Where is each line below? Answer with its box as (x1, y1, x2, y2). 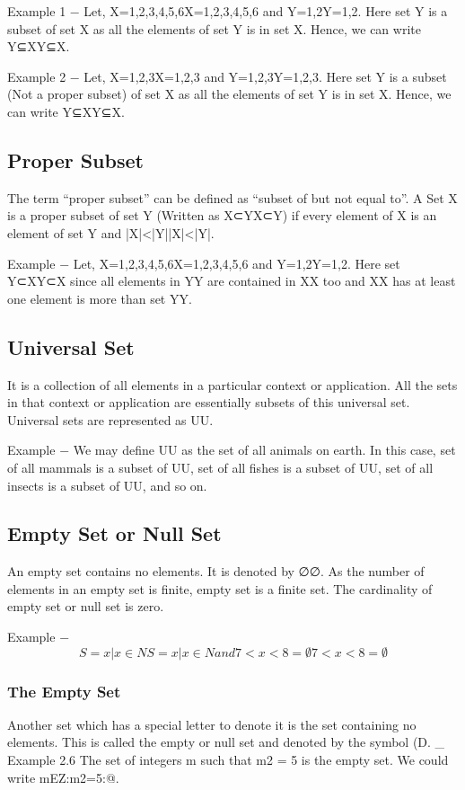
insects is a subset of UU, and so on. (7, 475, 207, 494)
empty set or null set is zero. (7, 597, 164, 616)
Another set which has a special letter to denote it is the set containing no (7, 715, 417, 733)
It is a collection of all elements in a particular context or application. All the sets (7, 375, 458, 394)
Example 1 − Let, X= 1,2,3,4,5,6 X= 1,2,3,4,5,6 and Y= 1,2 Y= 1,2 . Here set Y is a (7, 2, 448, 20)
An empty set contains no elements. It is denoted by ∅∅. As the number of (7, 562, 425, 581)
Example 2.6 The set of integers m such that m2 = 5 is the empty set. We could (7, 750, 449, 769)
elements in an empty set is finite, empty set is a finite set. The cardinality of (7, 579, 433, 598)
